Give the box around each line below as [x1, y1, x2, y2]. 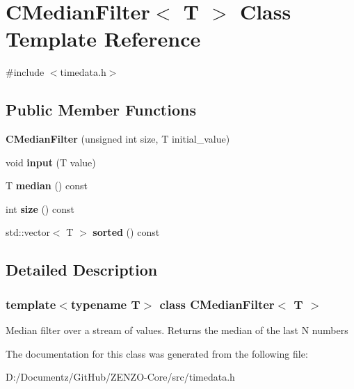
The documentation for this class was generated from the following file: [6, 346, 308, 360]
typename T [70, 295, 140, 312]
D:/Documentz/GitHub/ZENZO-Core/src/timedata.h [6, 370, 235, 384]
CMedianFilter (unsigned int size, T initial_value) [6, 132, 230, 146]
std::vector [6, 225, 50, 239]
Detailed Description [6, 259, 158, 280]
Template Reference [6, 24, 201, 53]
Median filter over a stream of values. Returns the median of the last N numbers [6, 323, 348, 338]
